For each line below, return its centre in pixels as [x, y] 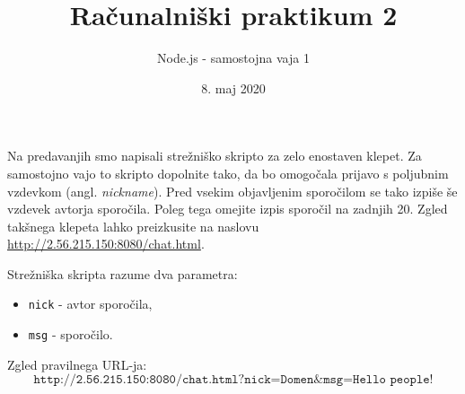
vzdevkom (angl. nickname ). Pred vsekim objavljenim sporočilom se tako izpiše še [232, 191]
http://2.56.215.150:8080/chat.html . [106, 244]
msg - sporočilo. [70, 334]
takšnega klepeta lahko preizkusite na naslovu [133, 226]
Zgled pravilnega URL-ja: [77, 364]
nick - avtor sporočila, [90, 304]
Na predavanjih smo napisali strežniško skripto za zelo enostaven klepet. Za [215, 156]
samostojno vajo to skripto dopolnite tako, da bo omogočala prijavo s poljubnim [228, 173]
